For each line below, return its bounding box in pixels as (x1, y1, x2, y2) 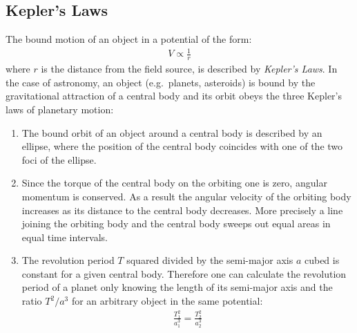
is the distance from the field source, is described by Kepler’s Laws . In (41, 61, 338, 76)
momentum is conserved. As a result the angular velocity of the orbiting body (21, 189, 351, 203)
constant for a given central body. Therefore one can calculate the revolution (21, 266, 347, 280)
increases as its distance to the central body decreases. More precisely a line (21, 202, 343, 217)
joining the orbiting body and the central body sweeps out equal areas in (21, 216, 331, 231)
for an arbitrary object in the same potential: (71, 294, 263, 308)
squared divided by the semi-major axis (126, 253, 293, 267)
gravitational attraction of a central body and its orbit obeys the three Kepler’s (6, 88, 342, 103)
